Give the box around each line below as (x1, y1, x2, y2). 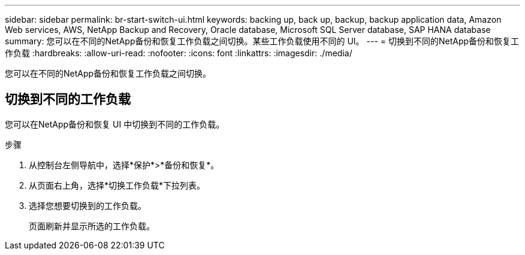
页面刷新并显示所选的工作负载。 (29, 220, 155, 231)
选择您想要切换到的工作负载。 (29, 200, 146, 211)
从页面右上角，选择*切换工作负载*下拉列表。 (29, 180, 206, 190)
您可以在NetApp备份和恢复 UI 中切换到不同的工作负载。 (5, 119, 225, 129)
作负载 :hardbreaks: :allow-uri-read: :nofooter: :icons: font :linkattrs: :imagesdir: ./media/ (5, 48, 352, 58)
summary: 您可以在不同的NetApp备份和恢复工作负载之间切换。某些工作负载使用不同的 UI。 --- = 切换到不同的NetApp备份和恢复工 (5, 36, 520, 46)
